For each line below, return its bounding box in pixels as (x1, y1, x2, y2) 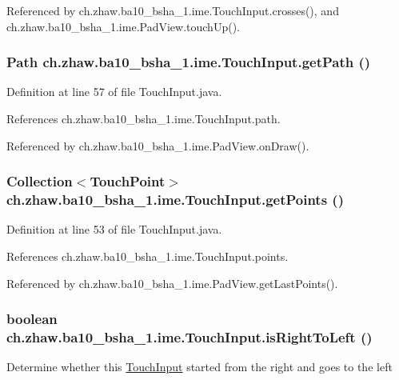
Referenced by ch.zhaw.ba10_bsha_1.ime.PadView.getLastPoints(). (6, 274, 338, 291)
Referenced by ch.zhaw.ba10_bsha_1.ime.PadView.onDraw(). (6, 137, 309, 154)
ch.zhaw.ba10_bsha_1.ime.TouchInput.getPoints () (6, 190, 344, 210)
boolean (6, 309, 58, 329)
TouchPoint (90, 171, 166, 191)
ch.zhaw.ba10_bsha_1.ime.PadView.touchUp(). (6, 18, 240, 34)
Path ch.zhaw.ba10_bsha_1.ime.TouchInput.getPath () (6, 52, 371, 72)
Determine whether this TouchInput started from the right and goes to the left (6, 358, 393, 375)
